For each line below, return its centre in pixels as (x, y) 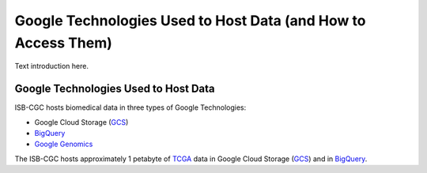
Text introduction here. (51, 66)
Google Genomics (64, 144)
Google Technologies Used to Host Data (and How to (190, 21)
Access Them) (63, 43)
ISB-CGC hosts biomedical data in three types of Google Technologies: (130, 107)
